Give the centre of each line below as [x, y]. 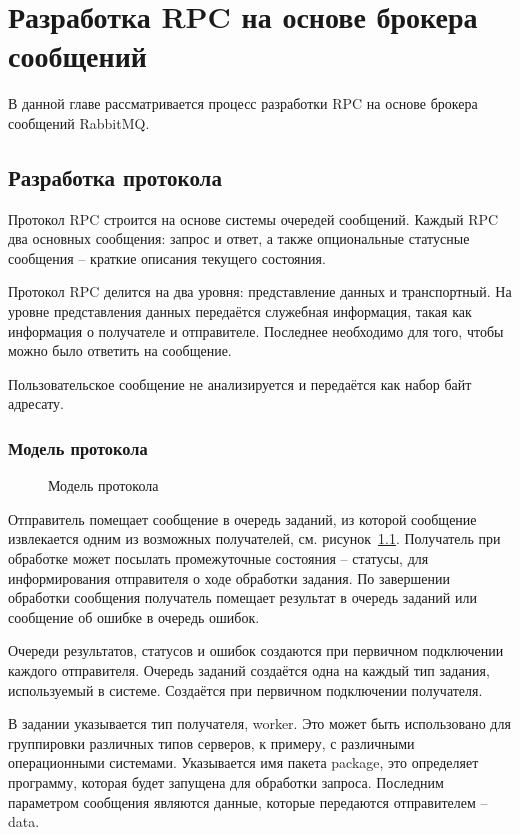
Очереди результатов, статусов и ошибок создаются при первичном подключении [256, 650]
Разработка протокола [115, 176]
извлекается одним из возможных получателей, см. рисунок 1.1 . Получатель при [254, 538]
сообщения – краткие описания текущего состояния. [167, 257]
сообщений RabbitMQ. [79, 122]
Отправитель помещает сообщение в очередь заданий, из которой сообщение [242, 518]
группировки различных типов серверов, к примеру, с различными [211, 742]
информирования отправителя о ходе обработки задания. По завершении [229, 577]
